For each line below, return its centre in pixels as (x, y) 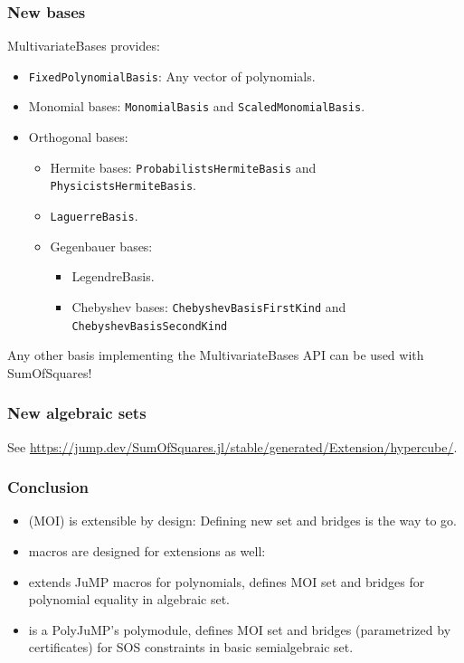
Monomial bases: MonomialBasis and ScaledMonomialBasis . (197, 106)
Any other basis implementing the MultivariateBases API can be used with (216, 355)
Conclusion (48, 487)
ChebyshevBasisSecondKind (150, 326)
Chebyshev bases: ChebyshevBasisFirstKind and (209, 306)
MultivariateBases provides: (84, 46)
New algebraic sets (77, 413)
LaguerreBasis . (94, 216)
